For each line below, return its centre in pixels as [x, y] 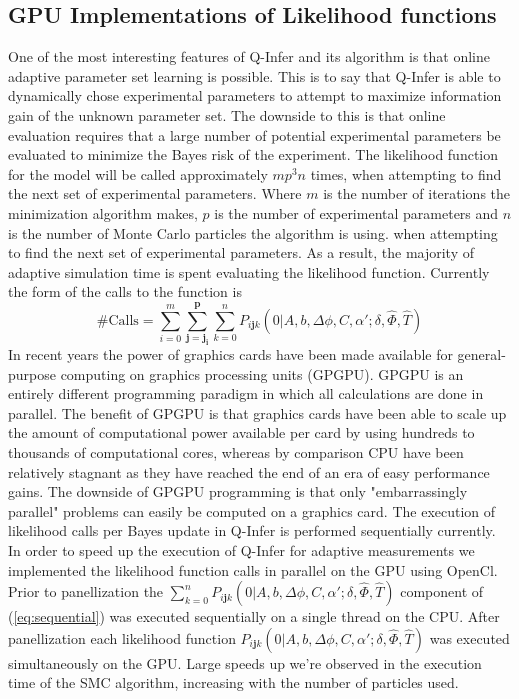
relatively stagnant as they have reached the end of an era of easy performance [249, 471]
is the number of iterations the [417, 193]
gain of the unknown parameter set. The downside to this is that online [227, 114]
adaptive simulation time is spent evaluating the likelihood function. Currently [249, 271]
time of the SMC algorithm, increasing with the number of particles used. [233, 682]
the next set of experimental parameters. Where [155, 193]
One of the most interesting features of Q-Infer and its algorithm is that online [249, 56]
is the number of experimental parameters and [356, 212]
